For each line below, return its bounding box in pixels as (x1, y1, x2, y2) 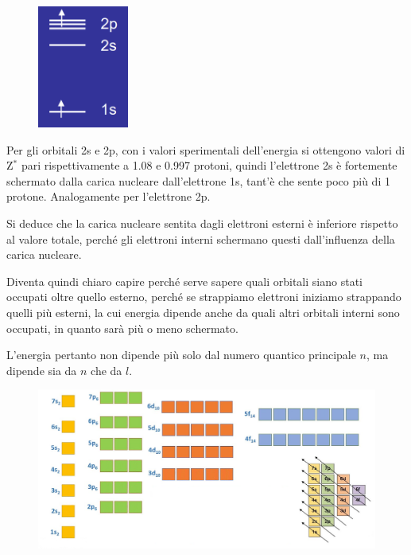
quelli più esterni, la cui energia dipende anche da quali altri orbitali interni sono (6, 304, 400, 321)
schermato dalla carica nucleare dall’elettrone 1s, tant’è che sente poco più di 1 (6, 172, 390, 189)
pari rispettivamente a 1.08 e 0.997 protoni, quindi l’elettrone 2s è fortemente (21, 157, 397, 174)
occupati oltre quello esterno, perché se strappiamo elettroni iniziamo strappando (6, 288, 401, 305)
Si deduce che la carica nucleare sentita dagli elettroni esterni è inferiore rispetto (6, 215, 398, 232)
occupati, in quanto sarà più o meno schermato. (6, 319, 238, 336)
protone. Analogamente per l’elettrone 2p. (6, 188, 211, 205)
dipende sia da (6, 362, 77, 378)
